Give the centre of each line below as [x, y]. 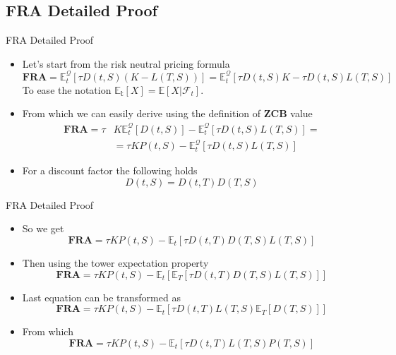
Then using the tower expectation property [115, 262]
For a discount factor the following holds [110, 170]
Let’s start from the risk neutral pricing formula [126, 63]
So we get [43, 228]
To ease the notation [67, 89]
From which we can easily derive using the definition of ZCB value [167, 113]
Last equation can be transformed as [101, 297]
